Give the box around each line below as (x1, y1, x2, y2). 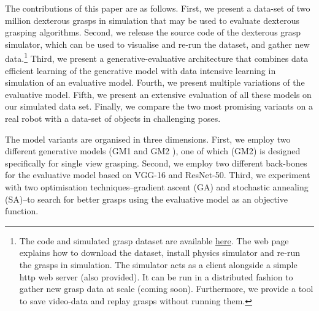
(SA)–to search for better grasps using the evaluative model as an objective (5, 192, 288, 205)
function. (5, 204, 39, 217)
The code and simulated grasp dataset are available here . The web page (19, 234, 289, 247)
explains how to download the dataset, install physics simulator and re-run (19, 246, 300, 259)
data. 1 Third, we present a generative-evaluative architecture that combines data (5, 50, 309, 65)
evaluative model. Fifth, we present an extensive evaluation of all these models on (5, 88, 312, 100)
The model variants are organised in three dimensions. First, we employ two (5, 132, 291, 145)
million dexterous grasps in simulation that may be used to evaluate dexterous (5, 13, 300, 26)
